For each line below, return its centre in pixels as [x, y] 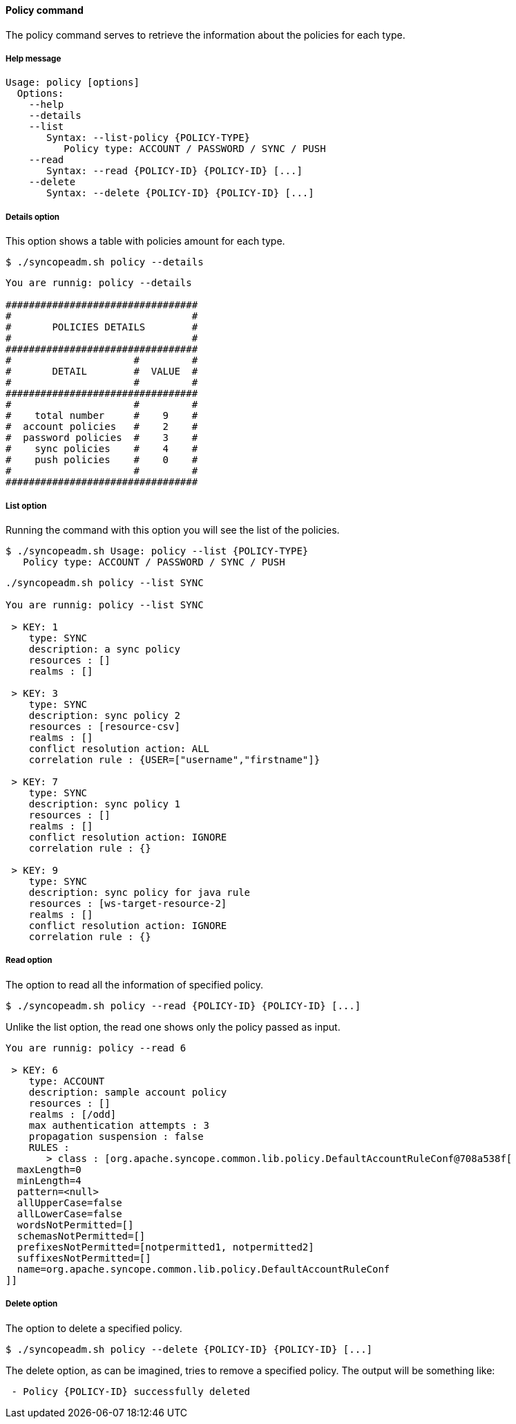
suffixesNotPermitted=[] [84, 1258]
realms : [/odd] [73, 1114]
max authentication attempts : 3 [119, 1125]
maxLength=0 [49, 1169]
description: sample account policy [128, 1092]
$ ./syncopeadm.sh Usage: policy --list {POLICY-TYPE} [157, 551]
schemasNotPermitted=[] [81, 1236]
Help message [34, 59]
